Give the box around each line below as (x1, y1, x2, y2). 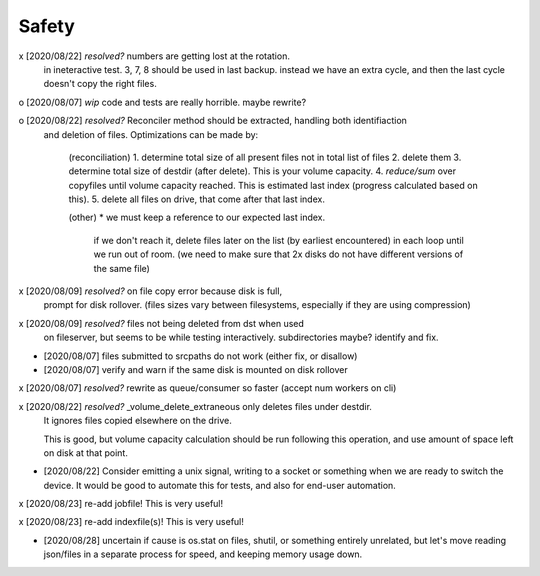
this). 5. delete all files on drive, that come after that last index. (68, 193, 325, 205)
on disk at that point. (43, 446, 129, 459)
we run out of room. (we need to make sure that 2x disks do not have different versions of (93, 248, 464, 260)
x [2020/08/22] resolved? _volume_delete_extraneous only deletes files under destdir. (18, 400, 372, 412)
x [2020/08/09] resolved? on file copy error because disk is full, (18, 285, 283, 297)
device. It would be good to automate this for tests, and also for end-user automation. (43, 479, 397, 491)
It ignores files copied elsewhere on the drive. (43, 415, 232, 427)
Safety (18, 15, 75, 37)
